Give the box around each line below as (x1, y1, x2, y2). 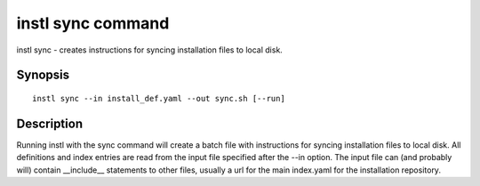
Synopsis (16, 68, 70, 83)
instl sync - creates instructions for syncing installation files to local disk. (16, 44, 284, 55)
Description (16, 116, 84, 131)
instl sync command (16, 13, 170, 33)
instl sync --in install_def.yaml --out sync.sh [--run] (32, 93, 286, 103)
